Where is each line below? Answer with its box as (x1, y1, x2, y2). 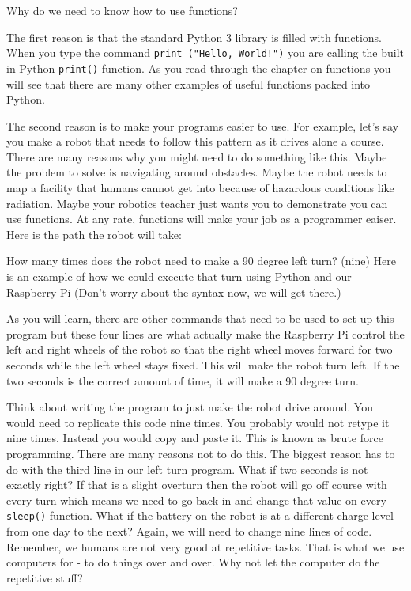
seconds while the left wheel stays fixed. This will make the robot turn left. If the (6, 357, 400, 373)
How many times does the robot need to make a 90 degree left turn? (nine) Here (6, 252, 396, 269)
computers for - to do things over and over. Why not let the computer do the (6, 554, 380, 570)
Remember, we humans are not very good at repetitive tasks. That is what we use (6, 538, 405, 555)
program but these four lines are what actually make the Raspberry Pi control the (6, 325, 405, 342)
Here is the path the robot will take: (6, 225, 182, 242)
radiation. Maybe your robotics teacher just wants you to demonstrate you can (6, 195, 388, 211)
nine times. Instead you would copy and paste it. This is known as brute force (6, 430, 383, 446)
